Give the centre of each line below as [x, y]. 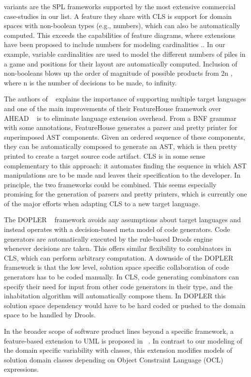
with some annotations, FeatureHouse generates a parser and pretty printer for [121, 127]
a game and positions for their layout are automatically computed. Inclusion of [121, 63]
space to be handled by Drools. [50, 315]
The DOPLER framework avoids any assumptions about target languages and [122, 220]
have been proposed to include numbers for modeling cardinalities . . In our [115, 44]
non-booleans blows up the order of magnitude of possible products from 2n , [118, 73]
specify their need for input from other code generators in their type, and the [118, 286]
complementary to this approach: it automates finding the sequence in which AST [125, 165]
